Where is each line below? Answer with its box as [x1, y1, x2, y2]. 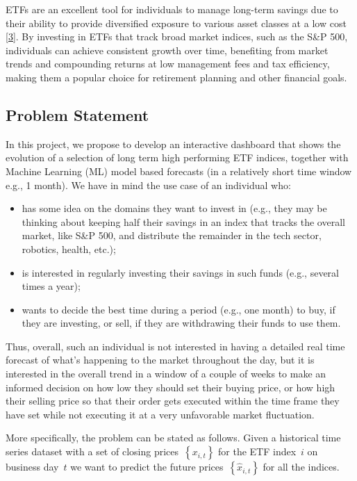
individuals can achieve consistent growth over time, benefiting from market [6, 42, 329, 57]
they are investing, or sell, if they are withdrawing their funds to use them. [22, 316, 341, 330]
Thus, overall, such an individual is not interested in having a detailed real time [6, 339, 345, 353]
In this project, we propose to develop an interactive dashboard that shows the [6, 136, 341, 151]
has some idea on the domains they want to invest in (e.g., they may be [22, 201, 327, 215]
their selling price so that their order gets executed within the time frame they [6, 393, 340, 408]
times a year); [22, 279, 81, 293]
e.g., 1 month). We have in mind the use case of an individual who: [6, 177, 291, 192]
